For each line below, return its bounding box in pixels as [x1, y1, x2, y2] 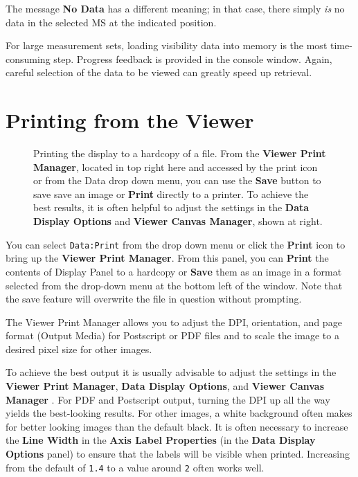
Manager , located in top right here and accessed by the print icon [33, 159, 318, 174]
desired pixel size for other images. [6, 341, 152, 356]
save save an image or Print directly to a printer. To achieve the [33, 186, 309, 201]
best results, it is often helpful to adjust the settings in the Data [33, 200, 310, 215]
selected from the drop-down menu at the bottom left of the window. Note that [6, 278, 343, 292]
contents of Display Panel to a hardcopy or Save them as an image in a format [6, 264, 342, 278]
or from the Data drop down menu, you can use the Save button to [33, 173, 321, 188]
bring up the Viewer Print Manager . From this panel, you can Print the [6, 251, 329, 265]
